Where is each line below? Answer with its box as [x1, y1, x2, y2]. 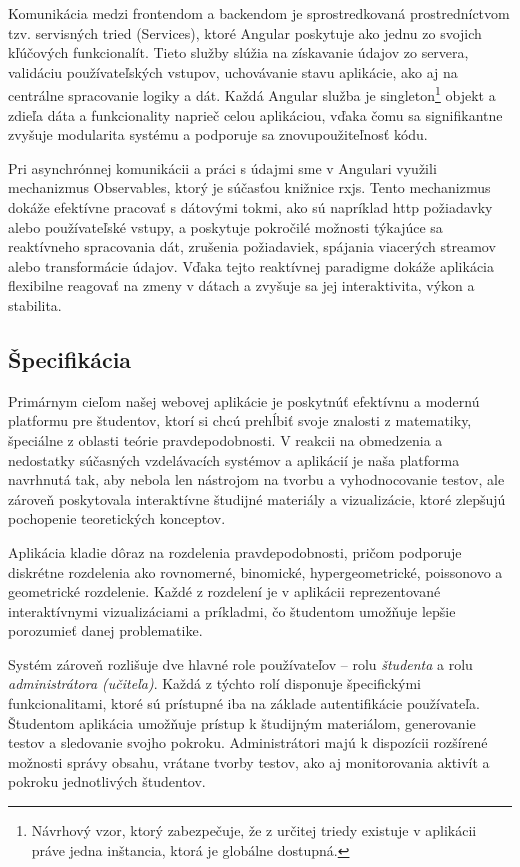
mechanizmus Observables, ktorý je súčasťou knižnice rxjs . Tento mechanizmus [8, 177, 491, 198]
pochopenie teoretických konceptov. [8, 508, 226, 529]
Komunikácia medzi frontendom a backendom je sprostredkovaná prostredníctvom [8, 3, 510, 23]
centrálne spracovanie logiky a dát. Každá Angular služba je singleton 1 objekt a [8, 82, 496, 106]
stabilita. [8, 294, 62, 315]
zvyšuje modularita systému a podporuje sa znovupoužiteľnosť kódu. [8, 124, 428, 145]
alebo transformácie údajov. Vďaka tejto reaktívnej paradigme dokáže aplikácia [8, 255, 494, 276]
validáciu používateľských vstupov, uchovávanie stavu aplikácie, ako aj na [8, 61, 458, 82]
